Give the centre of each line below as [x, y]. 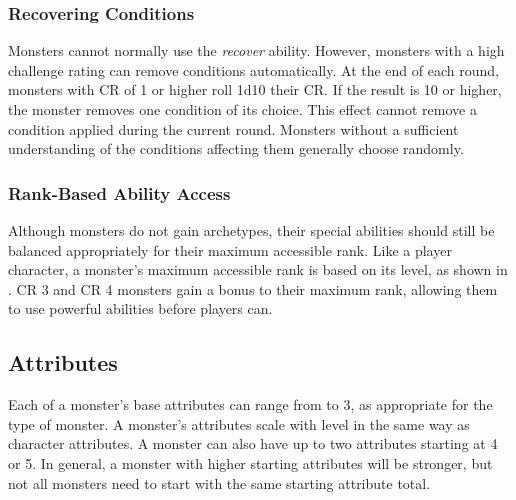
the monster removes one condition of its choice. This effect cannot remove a [242, 109]
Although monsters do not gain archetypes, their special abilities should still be [251, 230]
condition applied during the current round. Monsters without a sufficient [233, 128]
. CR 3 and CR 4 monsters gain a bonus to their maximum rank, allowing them [253, 288]
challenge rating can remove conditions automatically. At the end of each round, [253, 69]
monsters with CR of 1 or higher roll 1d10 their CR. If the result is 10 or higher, [255, 89]
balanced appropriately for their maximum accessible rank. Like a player [230, 249]
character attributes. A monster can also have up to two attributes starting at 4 [253, 443]
